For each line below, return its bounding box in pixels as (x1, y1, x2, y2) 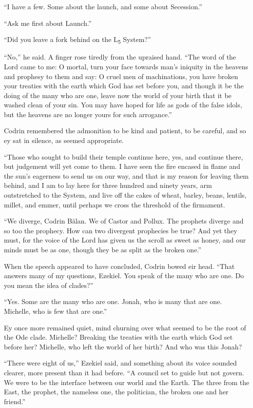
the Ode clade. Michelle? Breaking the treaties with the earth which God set (4, 332, 233, 342)
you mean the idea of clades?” (4, 280, 94, 290)
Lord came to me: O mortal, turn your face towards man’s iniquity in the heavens (4, 61, 249, 71)
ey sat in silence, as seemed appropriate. (4, 135, 124, 145)
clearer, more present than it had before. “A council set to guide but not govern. (4, 367, 244, 377)
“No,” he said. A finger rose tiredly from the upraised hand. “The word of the (4, 52, 236, 62)
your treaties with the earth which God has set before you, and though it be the (4, 81, 244, 91)
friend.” (4, 396, 26, 406)
